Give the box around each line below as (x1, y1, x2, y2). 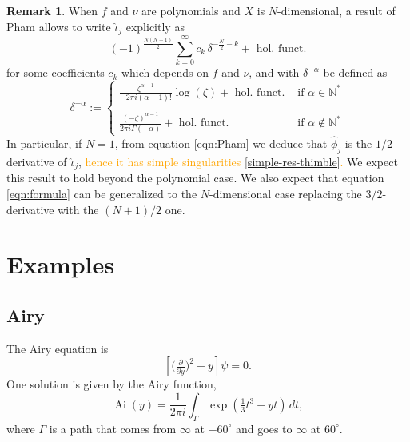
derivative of (6, 153, 67, 169)
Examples (6, 248, 114, 281)
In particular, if (6, 135, 82, 152)
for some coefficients (6, 64, 105, 81)
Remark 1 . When (6, 2, 98, 18)
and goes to (236, 420, 293, 436)
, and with (249, 64, 300, 81)
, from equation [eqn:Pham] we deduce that (114, 135, 328, 152)
